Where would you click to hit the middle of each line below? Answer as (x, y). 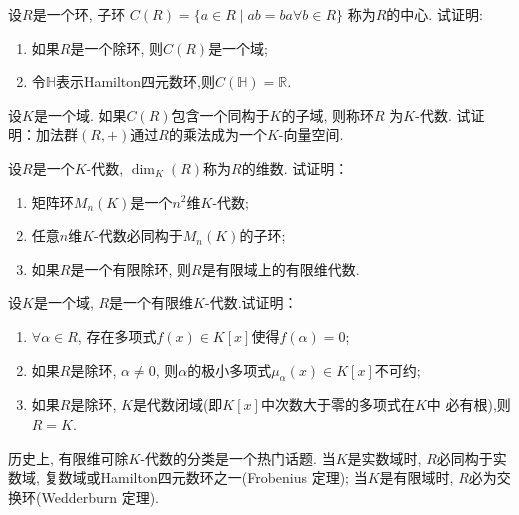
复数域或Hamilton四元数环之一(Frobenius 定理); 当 (206, 477)
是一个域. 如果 (80, 114)
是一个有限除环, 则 (130, 268)
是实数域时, (384, 457)
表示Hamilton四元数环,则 (135, 81)
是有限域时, (416, 477)
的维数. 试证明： (295, 167)
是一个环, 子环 (79, 14)
